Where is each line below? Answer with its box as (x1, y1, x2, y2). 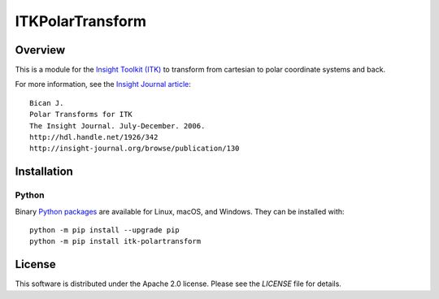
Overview (15, 43, 66, 57)
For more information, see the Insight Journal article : (15, 80, 191, 89)
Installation (15, 165, 73, 179)
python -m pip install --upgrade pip (29, 225, 180, 235)
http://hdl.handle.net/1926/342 (29, 132, 159, 142)
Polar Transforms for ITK (29, 110, 133, 119)
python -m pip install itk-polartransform (29, 236, 202, 246)
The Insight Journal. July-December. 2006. (29, 121, 206, 130)
